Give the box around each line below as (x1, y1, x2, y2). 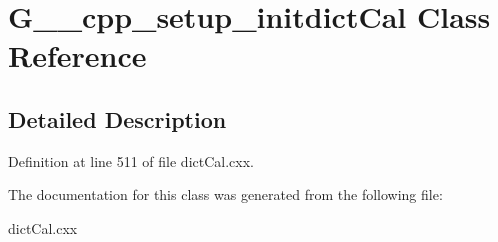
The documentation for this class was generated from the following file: (8, 184, 443, 205)
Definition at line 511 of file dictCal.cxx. (8, 150, 254, 171)
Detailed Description (8, 103, 227, 134)
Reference (8, 35, 147, 76)
